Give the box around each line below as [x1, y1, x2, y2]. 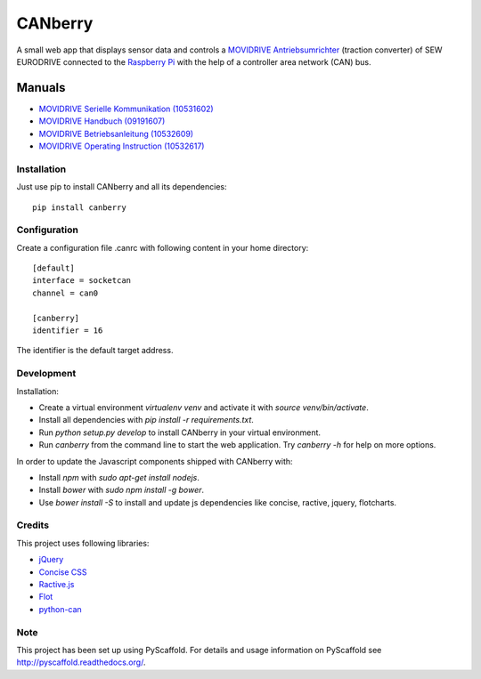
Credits [16, 519, 49, 531]
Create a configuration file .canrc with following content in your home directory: [16, 242, 309, 253]
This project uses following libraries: [16, 538, 150, 548]
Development [16, 368, 77, 380]
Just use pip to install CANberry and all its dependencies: [16, 182, 227, 192]
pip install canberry [32, 202, 126, 213]
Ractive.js [38, 579, 75, 589]
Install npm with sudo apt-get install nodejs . [38, 472, 200, 482]
